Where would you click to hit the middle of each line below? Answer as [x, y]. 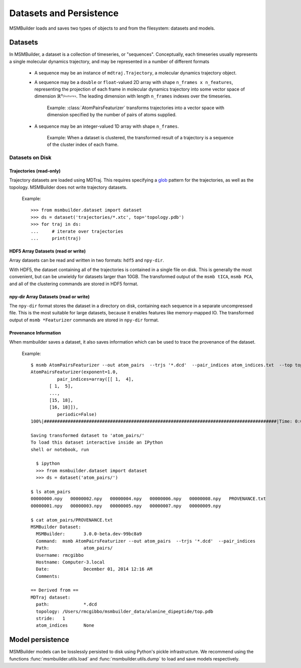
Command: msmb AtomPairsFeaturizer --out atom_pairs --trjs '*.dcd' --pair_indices [146, 541]
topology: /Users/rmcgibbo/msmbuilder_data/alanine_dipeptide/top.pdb [124, 611]
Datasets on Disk [30, 157]
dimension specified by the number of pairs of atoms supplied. [112, 115]
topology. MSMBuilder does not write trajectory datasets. [68, 187]
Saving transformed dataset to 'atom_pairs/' [88, 435]
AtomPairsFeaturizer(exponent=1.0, [74, 372]
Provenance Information [35, 332]
